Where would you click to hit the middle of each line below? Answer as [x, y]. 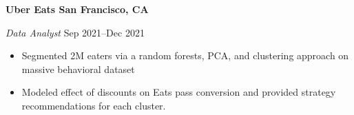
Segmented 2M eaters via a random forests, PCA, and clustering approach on [185, 55]
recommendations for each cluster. [94, 105]
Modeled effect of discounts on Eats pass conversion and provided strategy [179, 92]
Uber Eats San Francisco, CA [77, 9]
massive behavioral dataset [78, 69]
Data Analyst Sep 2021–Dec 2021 [75, 32]
